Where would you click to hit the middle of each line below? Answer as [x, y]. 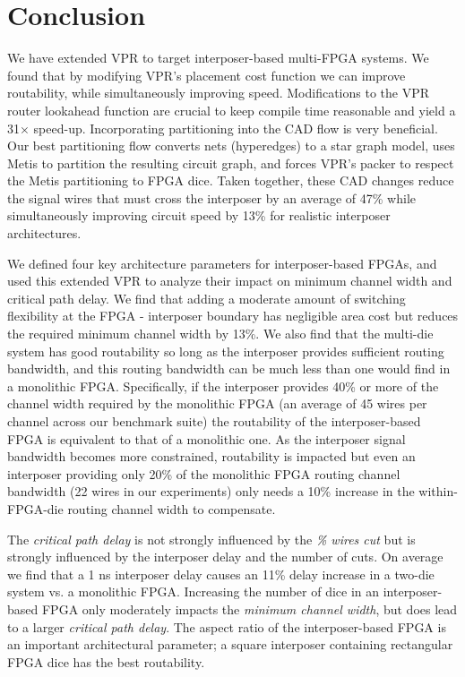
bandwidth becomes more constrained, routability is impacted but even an [211, 456]
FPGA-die [35, 508]
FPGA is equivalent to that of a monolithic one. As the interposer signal [207, 438]
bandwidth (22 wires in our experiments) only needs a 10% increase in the [211, 491]
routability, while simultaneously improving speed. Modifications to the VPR [219, 93]
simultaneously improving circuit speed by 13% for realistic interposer [199, 215]
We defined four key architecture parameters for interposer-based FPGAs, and [222, 263]
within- [438, 491]
